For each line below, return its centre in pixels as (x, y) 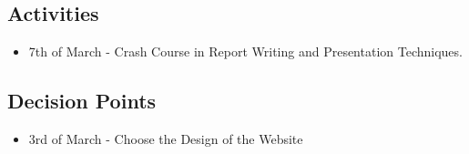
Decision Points (82, 101)
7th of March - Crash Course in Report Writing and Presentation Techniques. (245, 51)
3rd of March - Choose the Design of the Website (166, 139)
